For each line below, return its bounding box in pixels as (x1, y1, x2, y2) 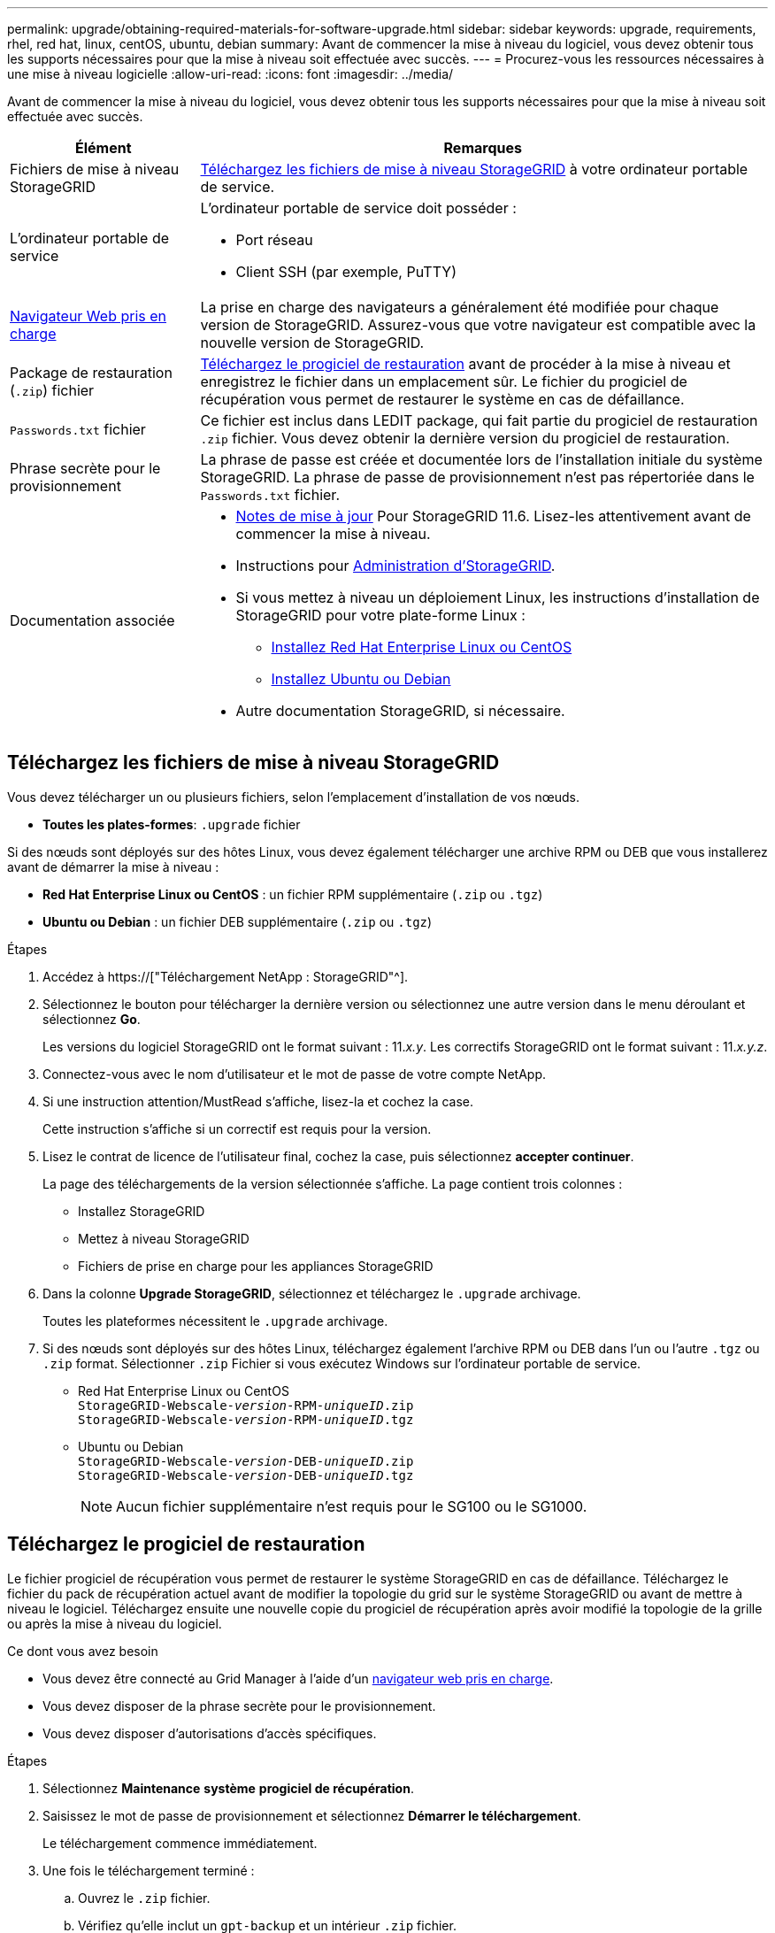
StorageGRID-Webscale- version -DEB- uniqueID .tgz (78, 1467, 414, 1482)
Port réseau (235, 231, 313, 249)
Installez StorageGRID (78, 1203, 205, 1219)
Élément (74, 139, 132, 157)
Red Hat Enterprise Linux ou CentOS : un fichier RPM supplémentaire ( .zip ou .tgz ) (42, 886, 543, 902)
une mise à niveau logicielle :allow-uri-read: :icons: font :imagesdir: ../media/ (7, 66, 454, 81)
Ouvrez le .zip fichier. (78, 1890, 211, 1906)
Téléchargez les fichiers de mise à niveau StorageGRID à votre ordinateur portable (200, 160, 748, 178)
